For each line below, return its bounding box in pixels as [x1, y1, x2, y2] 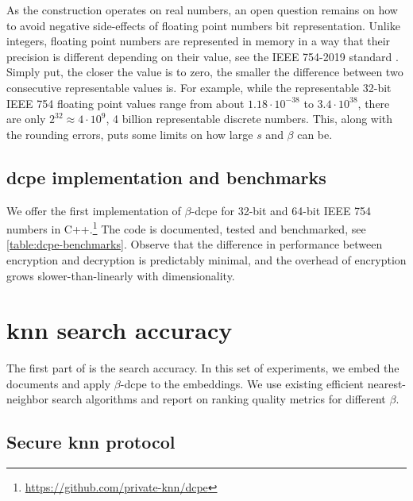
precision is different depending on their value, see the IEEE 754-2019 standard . [6, 48, 399, 64]
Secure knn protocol [6, 430, 176, 454]
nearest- [367, 375, 407, 391]
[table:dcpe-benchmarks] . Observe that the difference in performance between [6, 236, 383, 252]
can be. [297, 125, 333, 142]
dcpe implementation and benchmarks [6, 164, 326, 189]
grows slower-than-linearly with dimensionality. [6, 267, 235, 283]
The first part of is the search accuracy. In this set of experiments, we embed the [6, 360, 399, 376]
